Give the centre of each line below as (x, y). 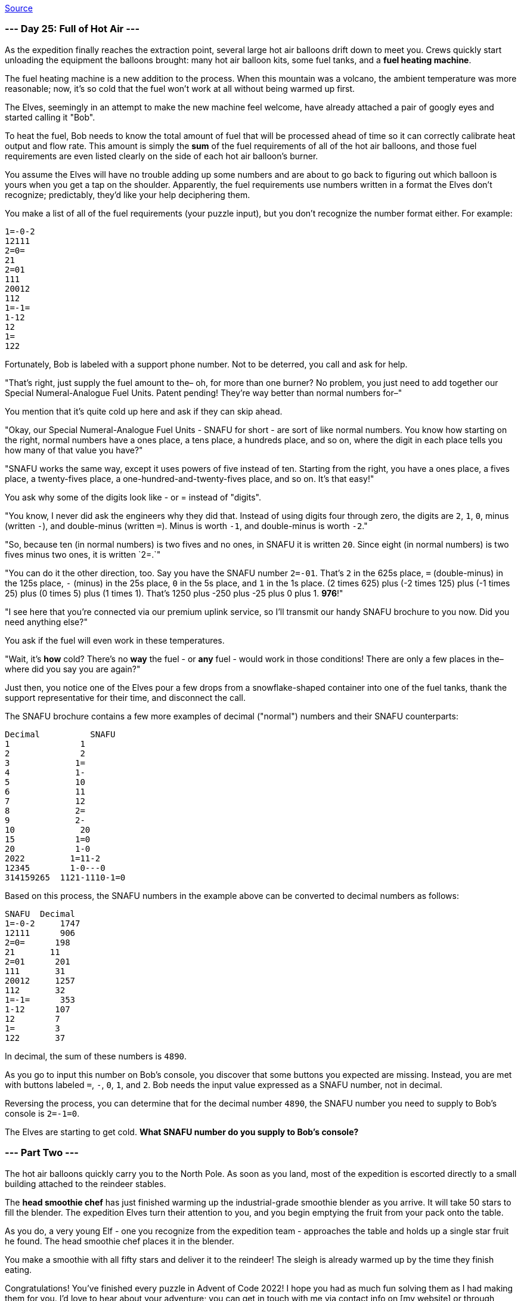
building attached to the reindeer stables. (86, 1183)
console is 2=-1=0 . (42, 1113)
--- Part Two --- (42, 1153)
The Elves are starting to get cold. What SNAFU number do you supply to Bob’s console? (182, 1132)
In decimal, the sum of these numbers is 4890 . (96, 1056)
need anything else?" (46, 622)
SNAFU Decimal (40, 914)
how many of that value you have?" (74, 450)
